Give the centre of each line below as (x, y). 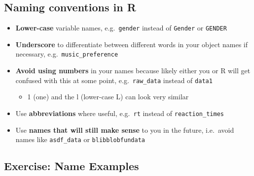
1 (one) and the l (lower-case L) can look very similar (108, 97)
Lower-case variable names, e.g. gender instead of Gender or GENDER (121, 28)
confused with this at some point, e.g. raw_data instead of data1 (114, 80)
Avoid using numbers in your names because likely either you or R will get (133, 71)
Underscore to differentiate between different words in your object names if (132, 44)
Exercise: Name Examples (72, 166)
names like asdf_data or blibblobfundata (80, 139)
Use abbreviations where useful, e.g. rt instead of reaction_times (120, 113)
